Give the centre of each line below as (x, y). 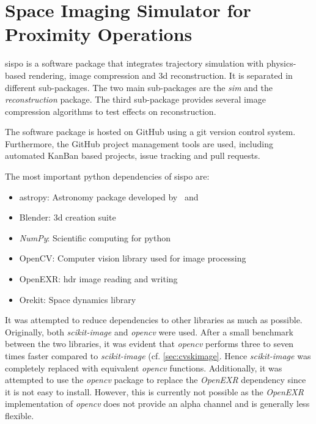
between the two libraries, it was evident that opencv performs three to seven (149, 344)
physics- (281, 63)
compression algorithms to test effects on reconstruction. (111, 111)
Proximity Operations (99, 34)
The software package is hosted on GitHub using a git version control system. (150, 132)
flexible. (20, 415)
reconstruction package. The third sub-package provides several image (135, 99)
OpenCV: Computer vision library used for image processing (133, 258)
